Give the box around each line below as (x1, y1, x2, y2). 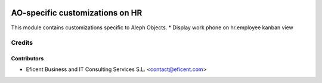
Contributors (11, 55, 44, 62)
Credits (11, 39, 33, 47)
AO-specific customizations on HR (11, 8, 143, 18)
